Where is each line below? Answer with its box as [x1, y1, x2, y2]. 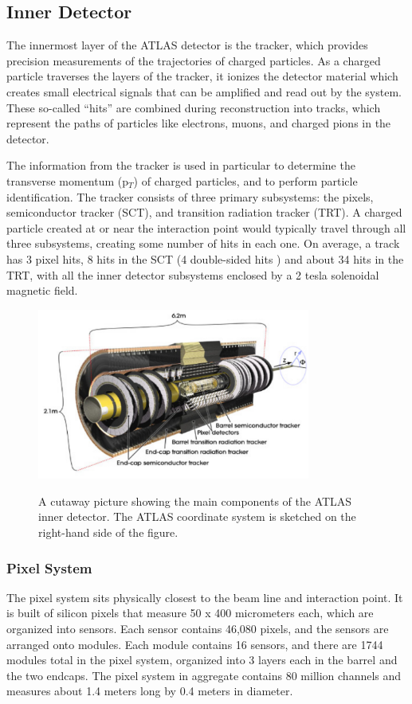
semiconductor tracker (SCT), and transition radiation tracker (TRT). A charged [6, 204, 402, 221]
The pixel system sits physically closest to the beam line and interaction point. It [6, 589, 403, 605]
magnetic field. [6, 282, 78, 299]
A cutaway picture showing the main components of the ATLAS [38, 492, 352, 509]
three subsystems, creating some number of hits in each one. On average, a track [6, 235, 400, 252]
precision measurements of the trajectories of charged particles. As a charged [6, 52, 381, 68]
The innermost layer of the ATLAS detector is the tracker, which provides [6, 37, 368, 53]
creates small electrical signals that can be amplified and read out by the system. [6, 83, 402, 100]
